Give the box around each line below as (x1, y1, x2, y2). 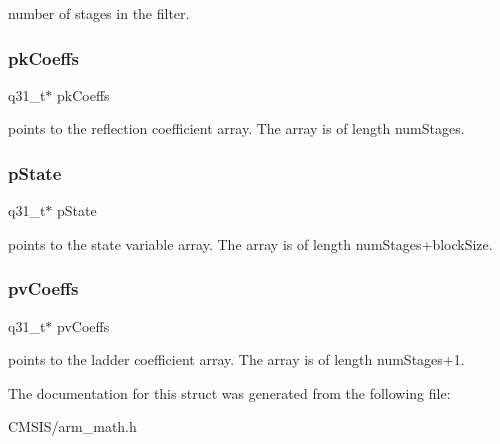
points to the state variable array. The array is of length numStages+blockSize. (8, 233, 493, 254)
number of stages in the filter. (8, 3, 190, 23)
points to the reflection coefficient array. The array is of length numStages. (8, 118, 465, 139)
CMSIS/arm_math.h (8, 416, 137, 437)
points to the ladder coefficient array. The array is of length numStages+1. (8, 349, 465, 370)
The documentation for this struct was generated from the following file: (8, 382, 451, 403)
